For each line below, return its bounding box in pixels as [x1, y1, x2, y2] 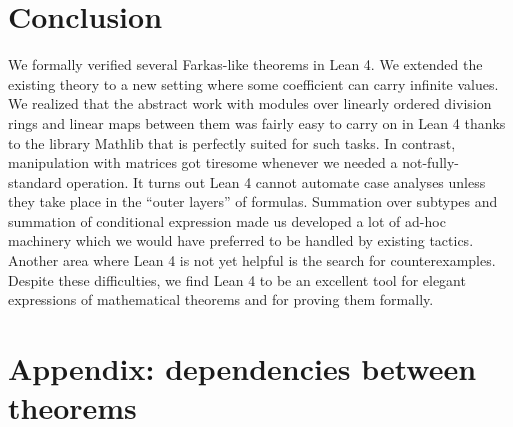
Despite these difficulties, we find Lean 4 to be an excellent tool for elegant [8, 269, 466, 290]
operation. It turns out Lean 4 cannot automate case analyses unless [66, 171, 486, 192]
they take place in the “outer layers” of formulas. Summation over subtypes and [8, 191, 498, 212]
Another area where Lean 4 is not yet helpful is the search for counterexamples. [8, 250, 496, 271]
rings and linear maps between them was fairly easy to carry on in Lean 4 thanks [8, 112, 506, 133]
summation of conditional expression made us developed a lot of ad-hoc [8, 210, 446, 231]
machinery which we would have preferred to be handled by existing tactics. [8, 230, 474, 251]
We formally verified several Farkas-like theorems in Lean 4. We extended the [8, 54, 483, 75]
